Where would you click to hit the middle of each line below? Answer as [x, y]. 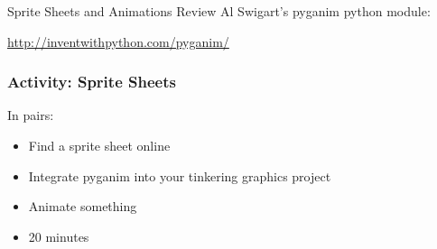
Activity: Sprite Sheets [92, 82]
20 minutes [59, 236]
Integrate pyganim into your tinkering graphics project [180, 175]
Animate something [83, 206]
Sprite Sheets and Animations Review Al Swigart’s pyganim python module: [219, 11]
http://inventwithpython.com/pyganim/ [118, 41]
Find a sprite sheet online [99, 145]
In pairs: [31, 115]
